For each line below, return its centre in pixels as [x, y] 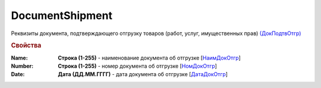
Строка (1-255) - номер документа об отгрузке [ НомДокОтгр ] [137, 66]
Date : [18, 74]
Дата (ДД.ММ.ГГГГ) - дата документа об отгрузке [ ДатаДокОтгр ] [143, 74]
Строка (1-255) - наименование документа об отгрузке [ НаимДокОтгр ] [149, 58]
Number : [22, 66]
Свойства [26, 46]
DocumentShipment [62, 15]
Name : [19, 58]
